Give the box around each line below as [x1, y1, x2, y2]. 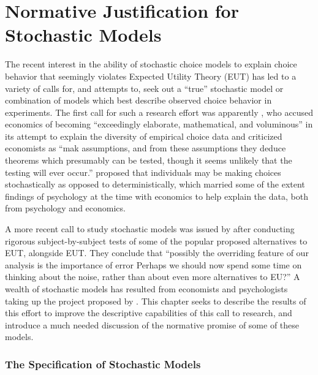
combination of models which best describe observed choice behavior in [5, 94, 272, 107]
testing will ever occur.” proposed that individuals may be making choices [5, 165, 281, 178]
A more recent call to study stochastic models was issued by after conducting [5, 222, 295, 235]
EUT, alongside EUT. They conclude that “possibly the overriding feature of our [5, 246, 309, 259]
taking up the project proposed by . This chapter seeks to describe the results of [5, 294, 306, 307]
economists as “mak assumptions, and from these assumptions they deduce [5, 142, 286, 154]
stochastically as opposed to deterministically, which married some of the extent [5, 178, 305, 191]
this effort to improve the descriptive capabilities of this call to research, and [5, 306, 292, 319]
